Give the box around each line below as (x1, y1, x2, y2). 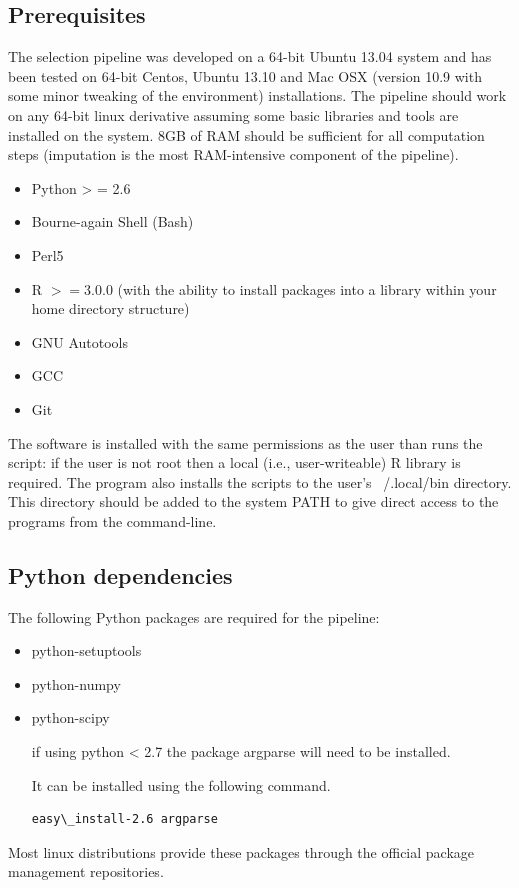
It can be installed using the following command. (31, 774, 331, 795)
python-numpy (31, 673, 121, 694)
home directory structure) (31, 298, 190, 319)
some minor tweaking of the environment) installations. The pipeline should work (8, 85, 507, 106)
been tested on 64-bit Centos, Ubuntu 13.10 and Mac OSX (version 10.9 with (8, 65, 482, 86)
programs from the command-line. (8, 510, 217, 531)
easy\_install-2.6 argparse (31, 812, 218, 827)
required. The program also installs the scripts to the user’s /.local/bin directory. (8, 471, 512, 492)
